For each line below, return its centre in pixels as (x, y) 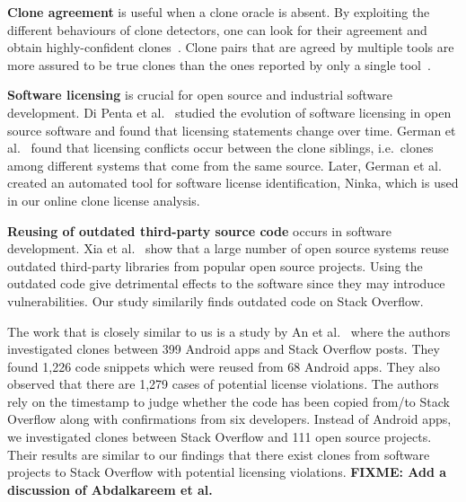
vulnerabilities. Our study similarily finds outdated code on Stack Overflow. (215, 300)
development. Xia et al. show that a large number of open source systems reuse (228, 248)
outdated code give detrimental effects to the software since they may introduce (226, 283)
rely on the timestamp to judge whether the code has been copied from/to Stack (229, 401)
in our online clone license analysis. (104, 200)
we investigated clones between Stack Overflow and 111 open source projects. (220, 437)
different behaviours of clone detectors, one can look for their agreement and (217, 29)
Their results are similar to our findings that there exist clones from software (219, 454)
